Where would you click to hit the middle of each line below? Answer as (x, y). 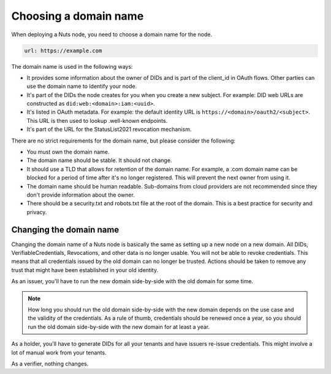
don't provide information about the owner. (81, 195)
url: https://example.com (63, 50)
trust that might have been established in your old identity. (85, 270)
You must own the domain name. (68, 152)
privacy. (37, 212)
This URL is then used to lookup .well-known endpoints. (97, 120)
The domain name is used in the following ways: (72, 66)
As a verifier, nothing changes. (50, 364)
